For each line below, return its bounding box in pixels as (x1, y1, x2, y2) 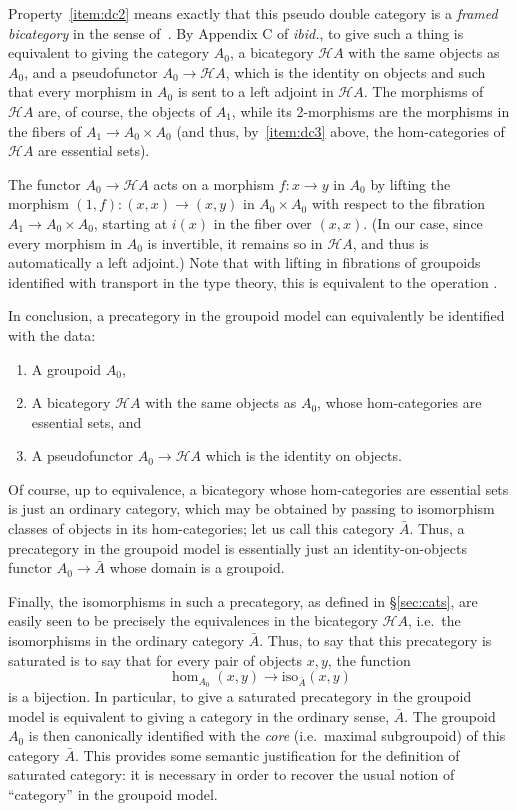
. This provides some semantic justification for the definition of (74, 744, 460, 765)
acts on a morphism (153, 173, 275, 194)
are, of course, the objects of (38, 100, 211, 121)
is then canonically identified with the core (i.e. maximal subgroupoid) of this (28, 725, 506, 746)
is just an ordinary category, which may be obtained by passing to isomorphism (8, 498, 495, 519)
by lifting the (370, 173, 451, 194)
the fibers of (8, 120, 82, 141)
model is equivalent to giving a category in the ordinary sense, (8, 705, 390, 726)
